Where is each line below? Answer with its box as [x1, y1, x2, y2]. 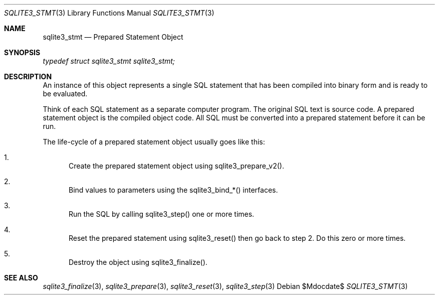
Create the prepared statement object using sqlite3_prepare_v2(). [69, 162, 284, 170]
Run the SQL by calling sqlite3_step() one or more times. [69, 210, 255, 218]
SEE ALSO [4, 273, 38, 282]
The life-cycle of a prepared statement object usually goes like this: [43, 137, 265, 146]
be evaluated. [43, 89, 88, 98]
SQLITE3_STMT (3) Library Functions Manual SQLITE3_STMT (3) [4, 9, 214, 17]
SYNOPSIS [4, 48, 41, 57]
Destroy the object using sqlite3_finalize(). [69, 258, 207, 266]
